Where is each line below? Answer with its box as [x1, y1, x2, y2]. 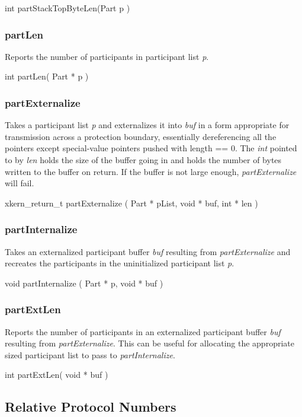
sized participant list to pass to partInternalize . [5, 348, 175, 361]
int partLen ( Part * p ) [5, 70, 89, 82]
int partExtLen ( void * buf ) [5, 368, 108, 381]
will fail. [5, 177, 34, 189]
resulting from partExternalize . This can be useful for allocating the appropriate [5, 337, 294, 349]
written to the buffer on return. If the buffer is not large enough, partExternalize [5, 165, 297, 177]
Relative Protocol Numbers [5, 397, 176, 416]
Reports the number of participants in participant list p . [5, 50, 209, 62]
